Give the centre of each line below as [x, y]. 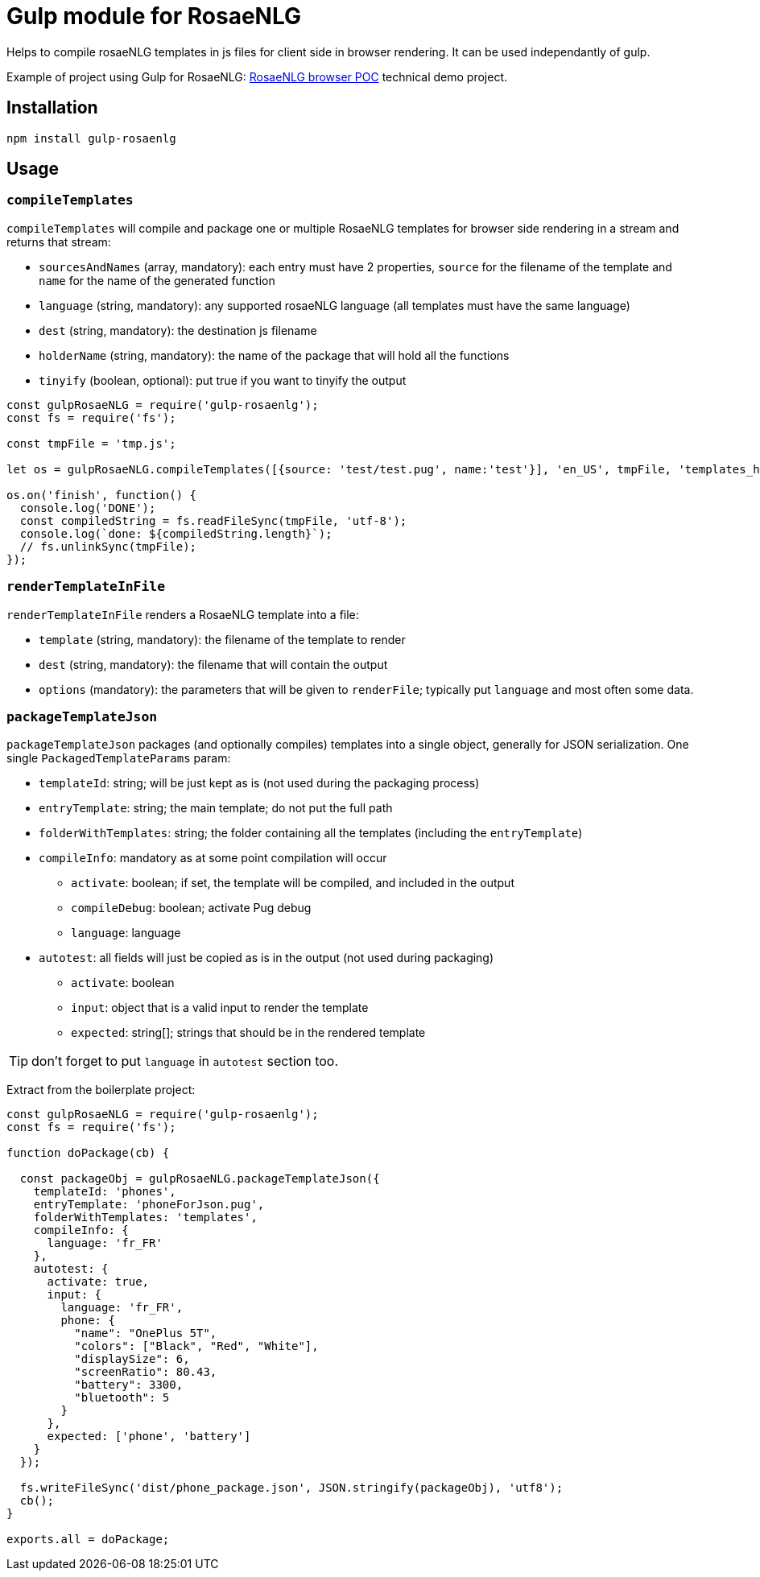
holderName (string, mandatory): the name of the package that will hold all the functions [274, 355]
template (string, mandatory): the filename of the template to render [222, 639]
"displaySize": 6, [132, 1359]
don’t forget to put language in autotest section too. [185, 1061]
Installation [52, 108]
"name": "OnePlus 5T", [146, 1333]
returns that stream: [59, 242]
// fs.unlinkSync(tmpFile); [108, 546]
